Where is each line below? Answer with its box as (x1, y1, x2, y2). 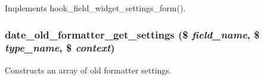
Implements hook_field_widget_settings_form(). (5, 2, 186, 14)
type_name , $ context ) (5, 40, 115, 55)
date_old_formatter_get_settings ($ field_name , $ (5, 27, 260, 41)
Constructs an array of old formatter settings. (5, 63, 172, 76)
